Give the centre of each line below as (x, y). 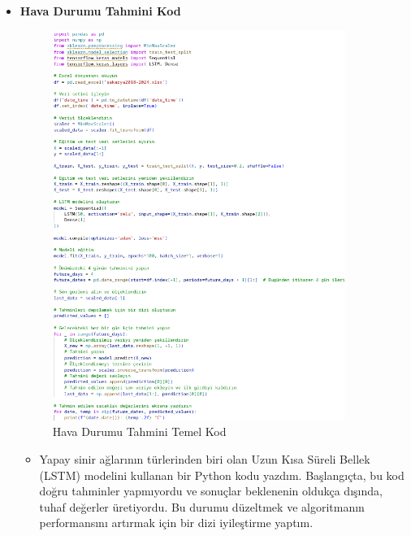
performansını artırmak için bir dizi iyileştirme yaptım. (176, 523)
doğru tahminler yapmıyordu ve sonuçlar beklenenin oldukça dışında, (211, 491)
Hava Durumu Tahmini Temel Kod (139, 431)
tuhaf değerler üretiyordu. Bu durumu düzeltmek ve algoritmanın (202, 506)
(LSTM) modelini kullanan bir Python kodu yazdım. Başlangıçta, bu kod (222, 475)
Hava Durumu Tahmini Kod (100, 11)
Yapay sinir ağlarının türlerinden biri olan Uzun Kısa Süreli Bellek (205, 459)
